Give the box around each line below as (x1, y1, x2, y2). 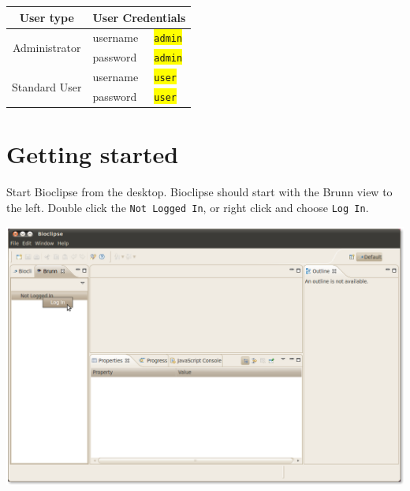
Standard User (12, 78, 82, 95)
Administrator (12, 39, 81, 55)
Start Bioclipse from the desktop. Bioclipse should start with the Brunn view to (6, 184, 393, 200)
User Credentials (92, 9, 186, 25)
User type (19, 9, 74, 25)
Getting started (6, 138, 179, 170)
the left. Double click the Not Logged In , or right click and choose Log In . (6, 199, 369, 215)
